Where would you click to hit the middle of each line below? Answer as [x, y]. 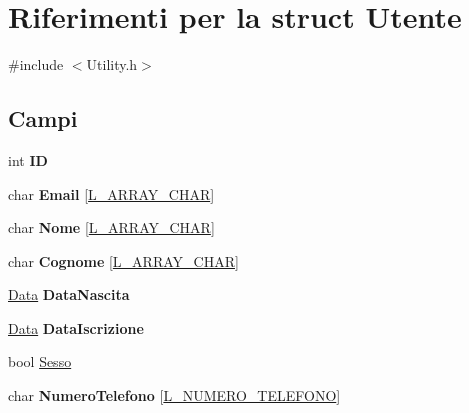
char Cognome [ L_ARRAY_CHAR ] [123, 260]
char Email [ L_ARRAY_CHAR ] [111, 193]
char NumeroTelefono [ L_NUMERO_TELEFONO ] [174, 395]
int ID [28, 159]
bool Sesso [40, 361]
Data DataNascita [69, 294]
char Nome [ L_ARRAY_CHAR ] [111, 227]
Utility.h [112, 64]
